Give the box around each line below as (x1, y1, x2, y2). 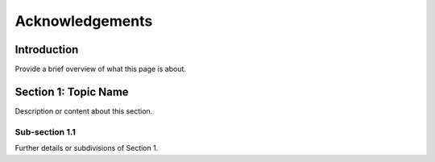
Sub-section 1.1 (14, 126, 77, 137)
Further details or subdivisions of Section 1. (14, 143, 159, 153)
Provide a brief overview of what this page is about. (14, 64, 187, 74)
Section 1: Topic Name (14, 85, 129, 98)
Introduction (14, 43, 79, 56)
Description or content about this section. (14, 106, 153, 116)
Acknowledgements (14, 12, 153, 30)
